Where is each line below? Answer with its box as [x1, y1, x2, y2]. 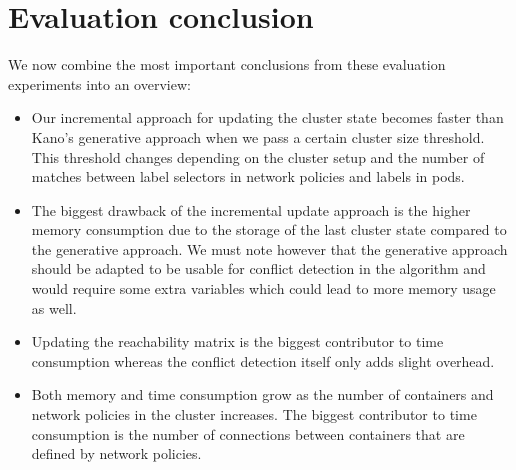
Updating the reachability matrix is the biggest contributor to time [31, 331, 444, 352]
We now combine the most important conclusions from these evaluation [8, 54, 446, 75]
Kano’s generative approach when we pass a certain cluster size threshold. [31, 126, 485, 147]
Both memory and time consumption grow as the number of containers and [31, 384, 494, 405]
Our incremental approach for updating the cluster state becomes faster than [31, 107, 504, 128]
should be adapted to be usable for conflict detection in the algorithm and [31, 258, 486, 279]
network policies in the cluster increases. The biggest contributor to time [31, 404, 477, 425]
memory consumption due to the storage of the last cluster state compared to [31, 219, 507, 240]
